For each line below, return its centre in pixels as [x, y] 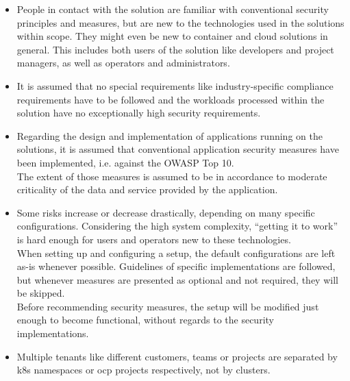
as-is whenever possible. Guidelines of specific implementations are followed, [176, 266]
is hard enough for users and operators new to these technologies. [154, 239]
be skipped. [41, 293]
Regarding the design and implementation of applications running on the [170, 135]
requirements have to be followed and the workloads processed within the [171, 99]
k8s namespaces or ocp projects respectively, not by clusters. [143, 370]
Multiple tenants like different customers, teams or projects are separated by [177, 356]
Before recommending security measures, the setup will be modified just [168, 306]
